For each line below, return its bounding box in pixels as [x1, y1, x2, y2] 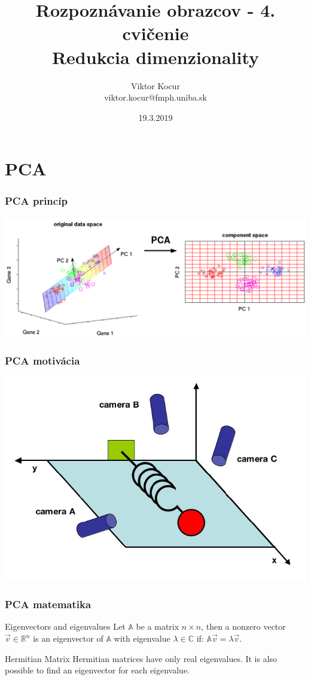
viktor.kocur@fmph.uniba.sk [104, 91, 207, 104]
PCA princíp [5, 193, 68, 208]
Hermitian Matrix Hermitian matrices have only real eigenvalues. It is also [5, 652, 278, 664]
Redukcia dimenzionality [51, 44, 260, 69]
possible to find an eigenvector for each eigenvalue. [5, 664, 190, 676]
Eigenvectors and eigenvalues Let [5, 620, 126, 633]
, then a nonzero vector [201, 620, 286, 633]
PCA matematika [5, 597, 92, 612]
